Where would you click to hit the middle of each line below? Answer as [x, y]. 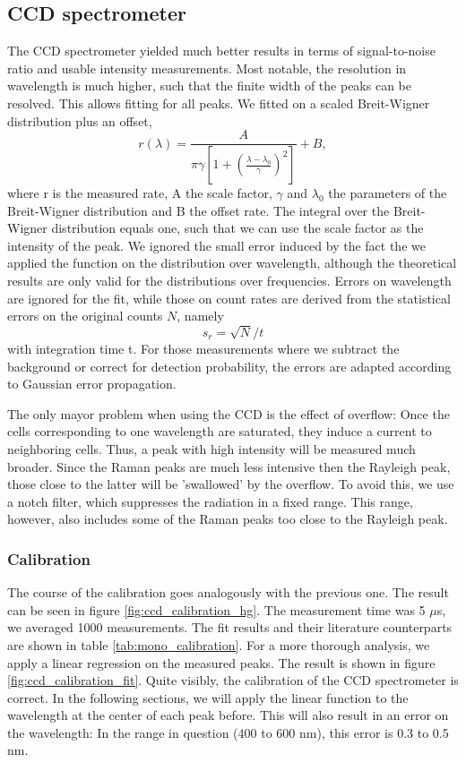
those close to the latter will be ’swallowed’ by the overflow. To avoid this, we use [231, 484]
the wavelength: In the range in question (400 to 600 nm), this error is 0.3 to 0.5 [228, 732]
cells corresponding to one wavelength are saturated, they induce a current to [220, 431]
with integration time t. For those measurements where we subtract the [203, 348]
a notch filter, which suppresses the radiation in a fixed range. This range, [210, 501]
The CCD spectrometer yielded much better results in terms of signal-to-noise [221, 51]
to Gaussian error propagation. [92, 384]
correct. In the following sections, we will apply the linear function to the [208, 697]
